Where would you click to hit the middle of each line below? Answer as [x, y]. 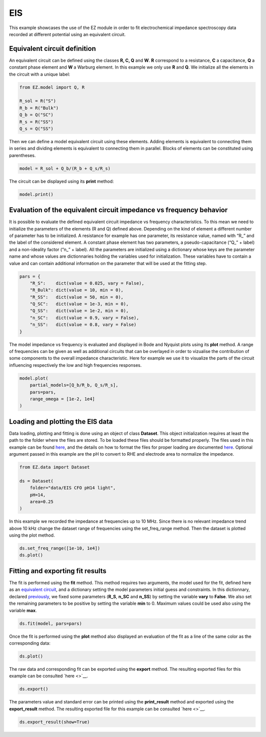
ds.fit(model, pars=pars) [51, 623]
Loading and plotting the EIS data [61, 421]
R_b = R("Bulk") [39, 108]
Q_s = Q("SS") [36, 129]
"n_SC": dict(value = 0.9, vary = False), [84, 318]
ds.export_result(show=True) [55, 722]
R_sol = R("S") [38, 101]
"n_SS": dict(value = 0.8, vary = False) [83, 325]
